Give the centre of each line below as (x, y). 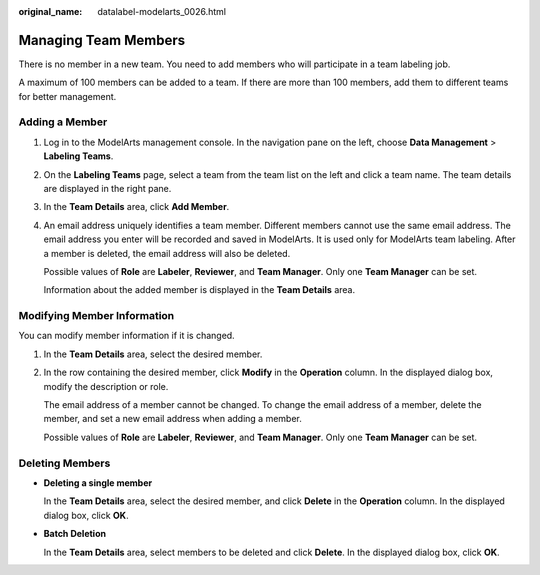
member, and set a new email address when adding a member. (172, 419)
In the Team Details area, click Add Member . (136, 207)
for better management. (67, 96)
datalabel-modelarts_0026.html (162, 11)
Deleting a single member (98, 482)
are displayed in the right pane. (107, 188)
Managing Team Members (102, 40)
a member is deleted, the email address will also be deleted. (167, 253)
